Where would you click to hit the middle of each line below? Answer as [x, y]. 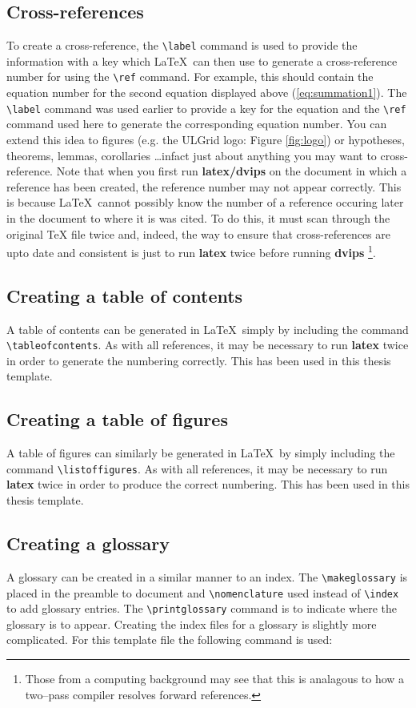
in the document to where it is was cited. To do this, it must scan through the [198, 217]
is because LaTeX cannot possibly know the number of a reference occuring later [205, 202]
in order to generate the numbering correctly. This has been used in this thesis [199, 360]
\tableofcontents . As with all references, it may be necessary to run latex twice [208, 345]
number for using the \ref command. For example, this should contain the [190, 76]
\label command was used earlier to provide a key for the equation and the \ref [206, 108]
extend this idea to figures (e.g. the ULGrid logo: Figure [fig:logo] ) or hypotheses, [206, 139]
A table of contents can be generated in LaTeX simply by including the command [208, 329]
